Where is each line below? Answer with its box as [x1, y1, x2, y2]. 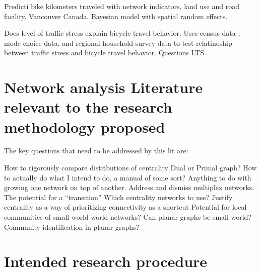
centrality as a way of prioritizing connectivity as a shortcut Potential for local [4, 202, 247, 212]
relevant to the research [4, 97, 172, 117]
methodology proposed [4, 116, 165, 137]
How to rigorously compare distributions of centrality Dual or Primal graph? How [4, 162, 257, 173]
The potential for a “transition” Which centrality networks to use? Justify [4, 192, 233, 202]
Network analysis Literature [4, 77, 203, 98]
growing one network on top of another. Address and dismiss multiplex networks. [4, 182, 254, 193]
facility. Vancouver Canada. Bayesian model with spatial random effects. [4, 11, 228, 21]
